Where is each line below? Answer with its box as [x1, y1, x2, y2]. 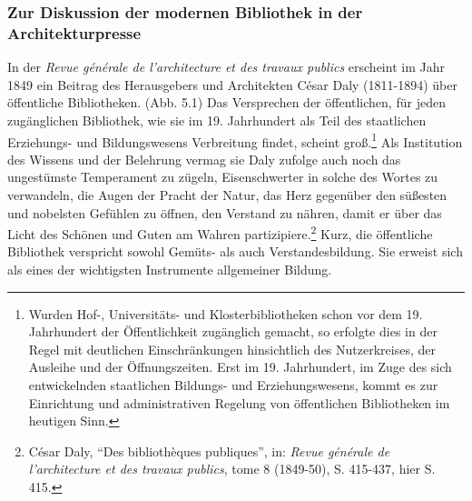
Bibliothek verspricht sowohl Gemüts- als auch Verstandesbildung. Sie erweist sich [7, 242, 463, 261]
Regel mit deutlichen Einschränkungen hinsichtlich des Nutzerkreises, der [28, 339, 436, 358]
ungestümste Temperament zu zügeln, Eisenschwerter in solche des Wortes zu [7, 167, 438, 186]
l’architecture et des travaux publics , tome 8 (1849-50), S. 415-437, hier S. [28, 459, 436, 478]
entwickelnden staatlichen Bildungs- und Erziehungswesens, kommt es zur [28, 375, 438, 394]
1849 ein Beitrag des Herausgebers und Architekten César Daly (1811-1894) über [7, 75, 457, 94]
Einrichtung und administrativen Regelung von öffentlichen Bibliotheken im [28, 393, 450, 412]
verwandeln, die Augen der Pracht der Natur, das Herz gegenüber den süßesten [7, 185, 447, 204]
